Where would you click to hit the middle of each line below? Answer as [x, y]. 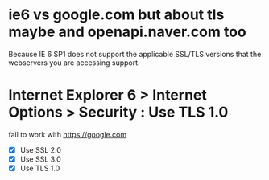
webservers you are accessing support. [74, 63]
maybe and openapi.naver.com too [128, 32]
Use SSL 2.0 [41, 149]
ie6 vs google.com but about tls [116, 15]
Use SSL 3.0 [41, 159]
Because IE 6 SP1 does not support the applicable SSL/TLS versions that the [135, 54]
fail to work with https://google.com [68, 134]
